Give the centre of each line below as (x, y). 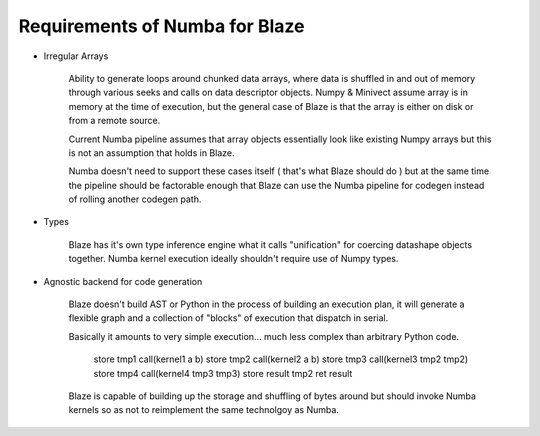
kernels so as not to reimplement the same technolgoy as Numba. (204, 410)
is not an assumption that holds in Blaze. (151, 152)
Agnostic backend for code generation (123, 281)
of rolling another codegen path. (135, 199)
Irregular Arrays (76, 56)
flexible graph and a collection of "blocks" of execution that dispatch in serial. (228, 318)
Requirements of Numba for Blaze (161, 26)
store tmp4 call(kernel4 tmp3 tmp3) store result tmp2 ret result (223, 373)
